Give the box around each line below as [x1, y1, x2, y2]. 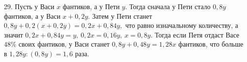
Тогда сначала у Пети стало [129, 1, 211, 11]
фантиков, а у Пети [63, 1, 120, 11]
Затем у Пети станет [92, 11, 152, 21]
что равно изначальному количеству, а [125, 20, 238, 30]
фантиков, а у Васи [4, 11, 61, 21]
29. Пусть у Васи [4, 1, 54, 11]
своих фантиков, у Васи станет [18, 39, 110, 49]
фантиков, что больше [178, 39, 244, 49]
